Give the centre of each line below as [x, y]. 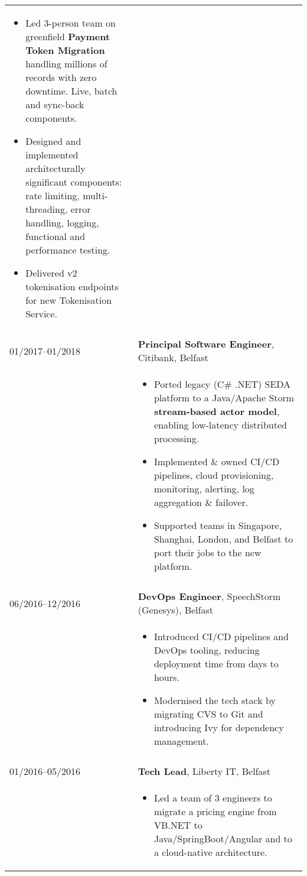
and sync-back [55, 104]
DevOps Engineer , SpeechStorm [209, 596]
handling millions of [66, 64]
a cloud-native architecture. [210, 852]
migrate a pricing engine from [215, 811]
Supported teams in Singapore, [218, 525]
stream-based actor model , [217, 411]
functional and [55, 236]
